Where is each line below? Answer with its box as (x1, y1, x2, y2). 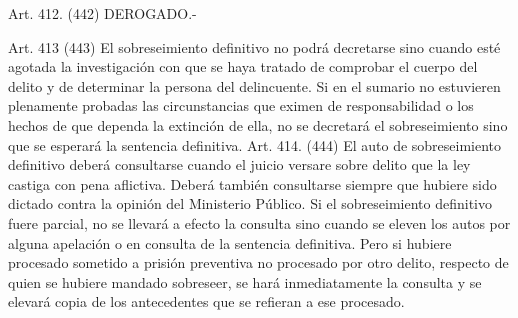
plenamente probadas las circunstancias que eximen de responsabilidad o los (8, 95, 474, 116)
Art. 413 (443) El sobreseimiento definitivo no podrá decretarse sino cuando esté (8, 36, 501, 57)
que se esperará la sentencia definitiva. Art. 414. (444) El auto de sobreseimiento (8, 134, 502, 155)
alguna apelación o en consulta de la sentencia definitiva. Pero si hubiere (8, 232, 452, 253)
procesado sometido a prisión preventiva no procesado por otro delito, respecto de (8, 252, 509, 273)
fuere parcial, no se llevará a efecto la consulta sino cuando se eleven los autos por (8, 212, 511, 233)
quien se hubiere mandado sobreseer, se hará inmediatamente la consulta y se (8, 271, 482, 292)
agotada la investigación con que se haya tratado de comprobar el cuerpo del (8, 56, 478, 77)
